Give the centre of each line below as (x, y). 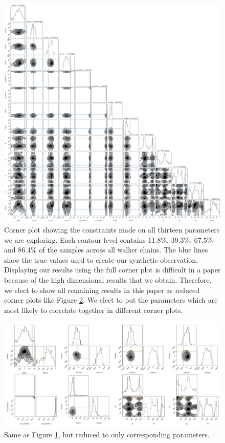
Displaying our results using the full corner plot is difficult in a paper (112, 270)
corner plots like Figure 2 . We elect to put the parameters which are (111, 300)
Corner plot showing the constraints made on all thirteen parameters (112, 230)
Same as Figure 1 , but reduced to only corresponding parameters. (107, 435)
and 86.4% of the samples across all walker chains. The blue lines (106, 250)
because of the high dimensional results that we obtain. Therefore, (108, 280)
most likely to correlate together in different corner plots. (94, 310)
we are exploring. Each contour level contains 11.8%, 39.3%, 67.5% (109, 239)
